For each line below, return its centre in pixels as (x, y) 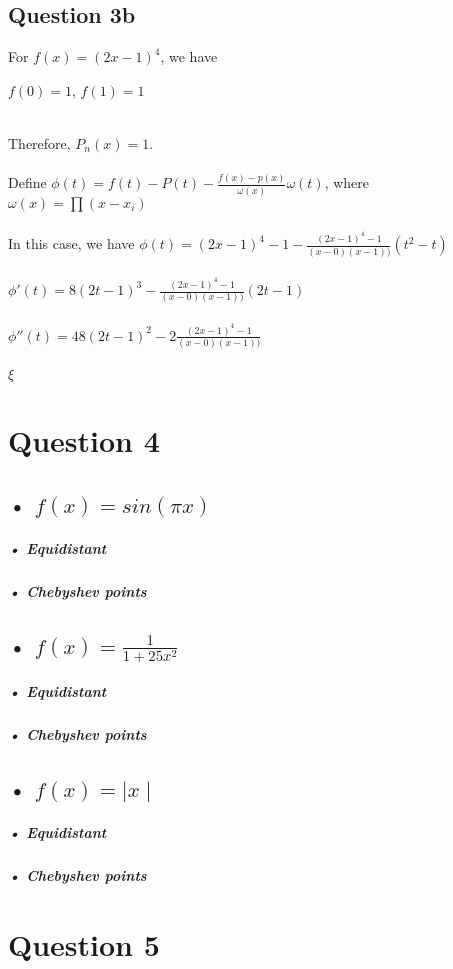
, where (346, 182)
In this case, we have (71, 243)
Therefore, (39, 142)
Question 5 (84, 944)
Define (27, 182)
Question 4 (84, 440)
